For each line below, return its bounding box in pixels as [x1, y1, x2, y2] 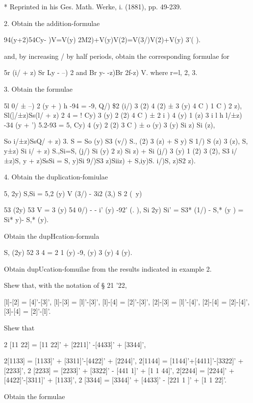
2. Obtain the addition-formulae [4, 18, 100, 28]
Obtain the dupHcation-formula [4, 230, 100, 241]
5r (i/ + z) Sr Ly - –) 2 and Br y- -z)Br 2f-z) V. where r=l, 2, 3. [4, 67, 198, 77]
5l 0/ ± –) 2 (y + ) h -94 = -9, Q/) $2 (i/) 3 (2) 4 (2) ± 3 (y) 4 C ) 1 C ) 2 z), [4, 100, 242, 110]
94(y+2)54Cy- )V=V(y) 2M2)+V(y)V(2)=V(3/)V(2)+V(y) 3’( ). [4, 34, 201, 45]
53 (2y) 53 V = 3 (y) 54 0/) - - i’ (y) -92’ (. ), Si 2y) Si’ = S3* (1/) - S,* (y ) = [4, 204, 244, 215]
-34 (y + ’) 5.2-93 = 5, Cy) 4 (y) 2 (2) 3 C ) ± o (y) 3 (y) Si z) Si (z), [4, 119, 215, 129]
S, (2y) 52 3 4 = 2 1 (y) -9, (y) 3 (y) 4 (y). [4, 247, 132, 257]
